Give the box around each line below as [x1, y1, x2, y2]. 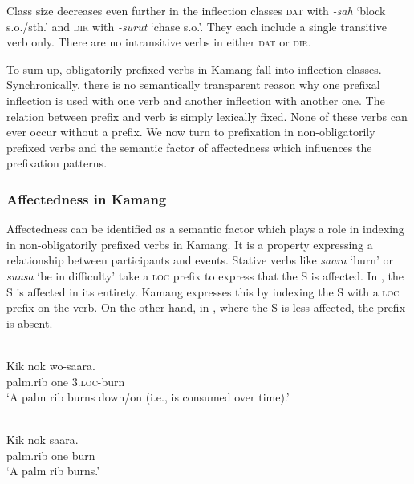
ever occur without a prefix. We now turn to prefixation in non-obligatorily [6, 123, 375, 140]
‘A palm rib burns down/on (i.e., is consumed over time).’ [6, 389, 290, 405]
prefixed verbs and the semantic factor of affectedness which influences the [6, 139, 372, 155]
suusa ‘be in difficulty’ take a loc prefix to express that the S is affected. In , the [6, 267, 404, 284]
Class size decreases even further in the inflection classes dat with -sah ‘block [6, 2, 386, 18]
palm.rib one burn [6, 446, 95, 463]
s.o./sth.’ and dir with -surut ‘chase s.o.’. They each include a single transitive [6, 18, 387, 34]
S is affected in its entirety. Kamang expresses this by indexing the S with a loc [6, 283, 400, 300]
